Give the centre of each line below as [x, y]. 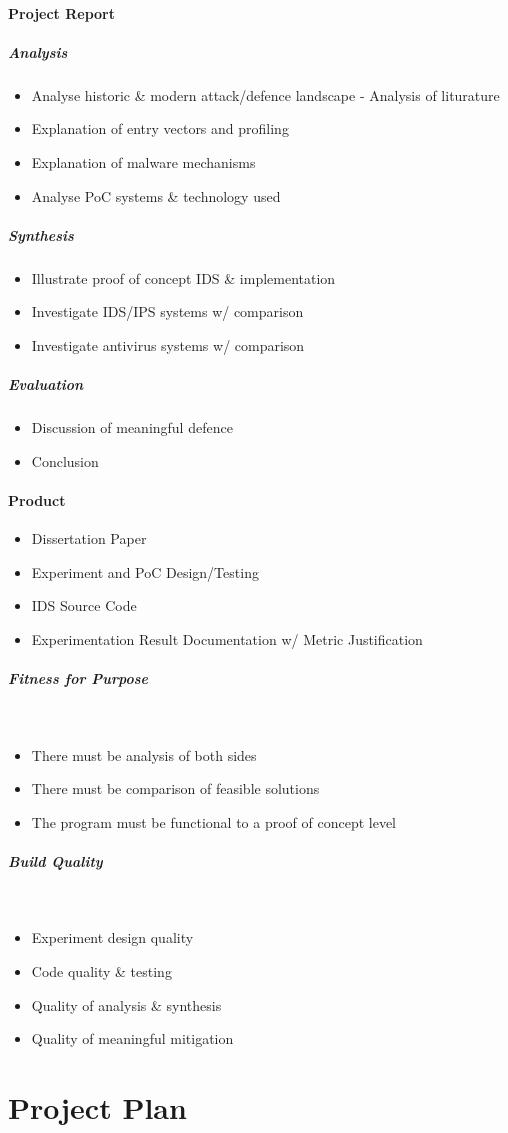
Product [37, 499]
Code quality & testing [101, 971]
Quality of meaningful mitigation [132, 1038]
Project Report [62, 12]
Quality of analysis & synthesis [126, 1004]
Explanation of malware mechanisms [143, 161]
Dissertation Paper [89, 538]
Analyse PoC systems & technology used [156, 195]
